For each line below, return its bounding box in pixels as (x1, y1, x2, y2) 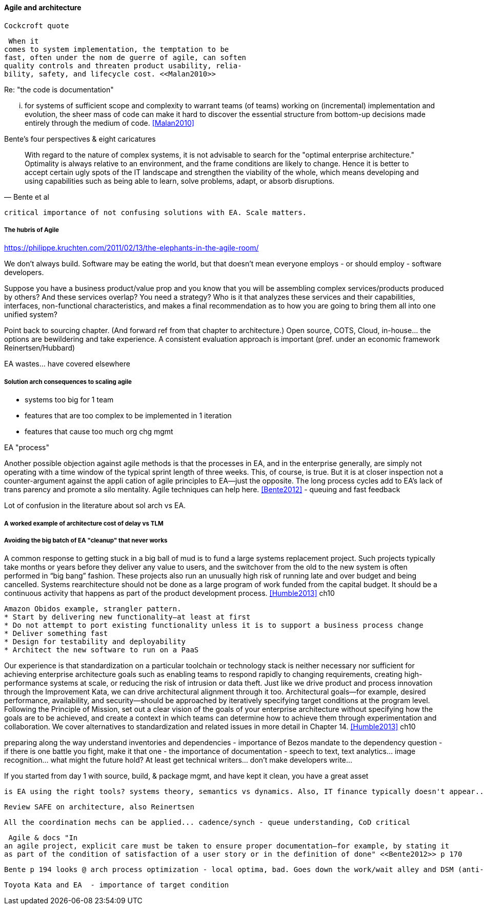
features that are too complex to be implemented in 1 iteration (25, 411, 232, 420)
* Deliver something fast (4, 629, 108, 638)
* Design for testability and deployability (4, 637, 186, 646)
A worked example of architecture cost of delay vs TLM (4, 519, 164, 527)
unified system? (4, 310, 57, 319)
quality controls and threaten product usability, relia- (4, 61, 242, 70)
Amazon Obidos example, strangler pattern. (4, 605, 181, 613)
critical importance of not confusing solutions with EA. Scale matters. (4, 208, 307, 217)
